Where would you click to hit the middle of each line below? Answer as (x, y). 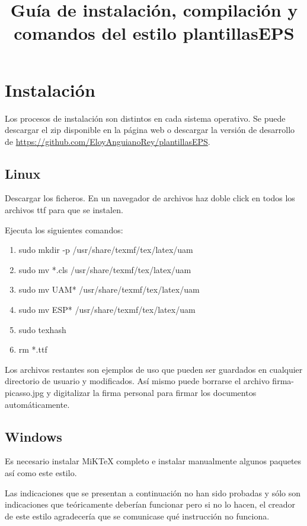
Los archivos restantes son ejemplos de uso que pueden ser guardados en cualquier (154, 369)
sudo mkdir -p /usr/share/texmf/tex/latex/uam (106, 250)
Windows (33, 436)
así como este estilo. (41, 473)
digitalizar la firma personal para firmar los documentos (155, 393)
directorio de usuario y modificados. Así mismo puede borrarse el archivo (137, 381)
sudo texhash (42, 329)
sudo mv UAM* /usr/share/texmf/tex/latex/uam (109, 289)
